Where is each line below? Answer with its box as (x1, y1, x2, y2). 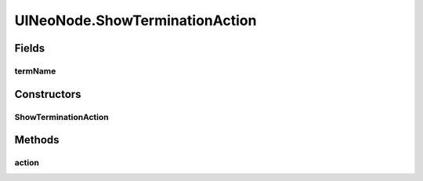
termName (14, 65, 56, 76)
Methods (14, 133, 60, 147)
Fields (14, 42, 45, 55)
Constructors (14, 87, 81, 101)
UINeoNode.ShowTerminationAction (14, 12, 257, 29)
